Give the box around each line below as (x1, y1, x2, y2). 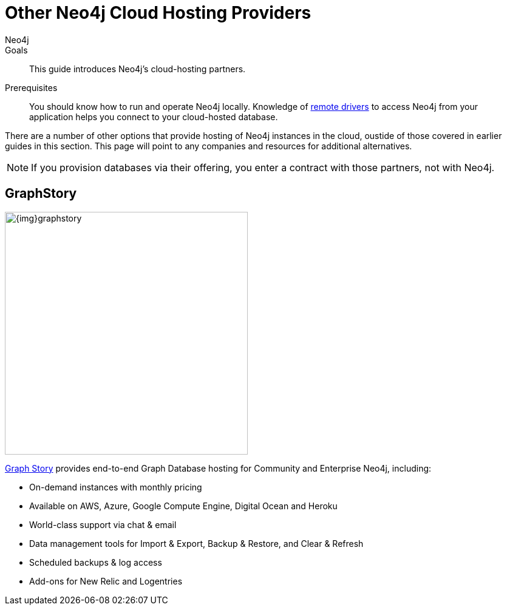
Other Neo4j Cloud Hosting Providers (5, 2, 311, 23)
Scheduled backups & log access (29, 557, 162, 568)
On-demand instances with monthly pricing (29, 481, 202, 492)
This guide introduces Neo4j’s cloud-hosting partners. (29, 63, 246, 74)
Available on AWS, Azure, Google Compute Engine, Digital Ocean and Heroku (29, 500, 338, 511)
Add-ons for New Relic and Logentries (29, 575, 183, 586)
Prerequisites (5, 82, 58, 93)
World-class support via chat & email (29, 519, 177, 530)
